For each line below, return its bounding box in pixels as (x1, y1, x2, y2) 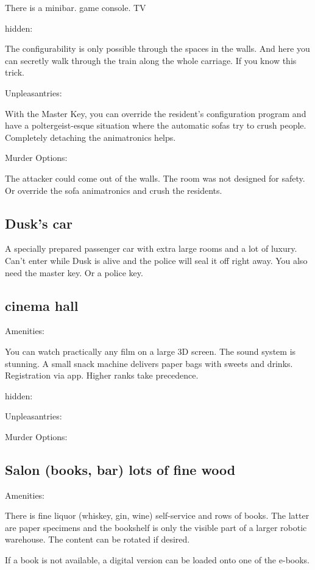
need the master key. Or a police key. (5, 266, 143, 279)
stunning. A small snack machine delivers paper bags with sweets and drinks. (5, 357, 293, 369)
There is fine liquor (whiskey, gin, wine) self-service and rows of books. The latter (5, 509, 310, 522)
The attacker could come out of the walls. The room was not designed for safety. (5, 171, 305, 184)
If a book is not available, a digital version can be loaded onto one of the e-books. (5, 554, 310, 566)
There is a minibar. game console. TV (5, 1, 146, 13)
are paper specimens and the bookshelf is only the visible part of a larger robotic (5, 521, 307, 533)
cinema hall (5, 296, 79, 315)
